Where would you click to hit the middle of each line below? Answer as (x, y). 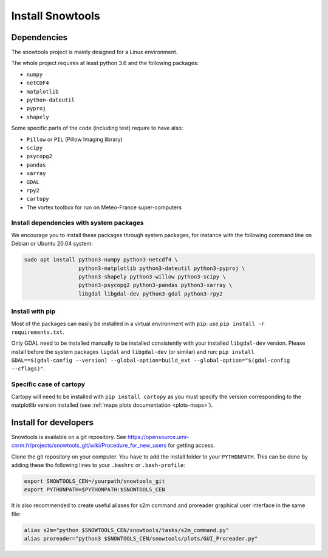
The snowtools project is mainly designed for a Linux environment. (94, 52)
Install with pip (33, 311)
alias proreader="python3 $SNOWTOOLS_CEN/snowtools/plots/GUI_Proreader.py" (141, 539)
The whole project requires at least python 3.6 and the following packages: (105, 63)
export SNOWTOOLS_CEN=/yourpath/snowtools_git (94, 481)
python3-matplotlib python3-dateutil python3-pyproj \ (162, 268)
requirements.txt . (38, 332)
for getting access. (191, 445)
